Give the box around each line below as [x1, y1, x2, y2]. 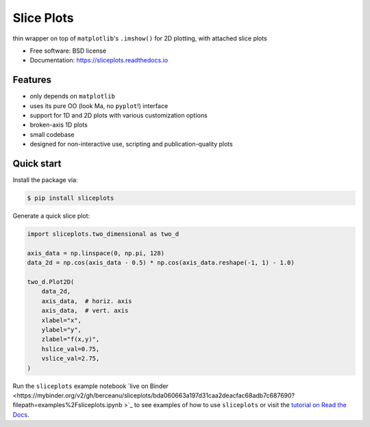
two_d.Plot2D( [27, 278, 75, 285]
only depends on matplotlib [29, 92, 116, 101]
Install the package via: [12, 176, 78, 184]
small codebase [29, 130, 75, 138]
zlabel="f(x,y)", [41, 335, 100, 344]
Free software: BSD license [29, 47, 106, 55]
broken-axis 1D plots [29, 120, 88, 129]
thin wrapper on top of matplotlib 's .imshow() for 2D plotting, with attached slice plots [12, 34, 267, 42]
